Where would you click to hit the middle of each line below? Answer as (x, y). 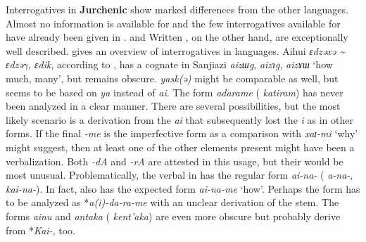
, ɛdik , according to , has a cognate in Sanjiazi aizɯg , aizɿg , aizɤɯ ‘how (181, 64)
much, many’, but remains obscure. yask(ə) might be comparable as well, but (172, 78)
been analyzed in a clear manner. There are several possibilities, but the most (173, 106)
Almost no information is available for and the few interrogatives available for (173, 23)
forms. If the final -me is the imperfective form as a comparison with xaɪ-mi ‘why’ (182, 133)
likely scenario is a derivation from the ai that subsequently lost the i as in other (179, 119)
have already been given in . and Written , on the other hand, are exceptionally (177, 37)
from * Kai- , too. (40, 230)
